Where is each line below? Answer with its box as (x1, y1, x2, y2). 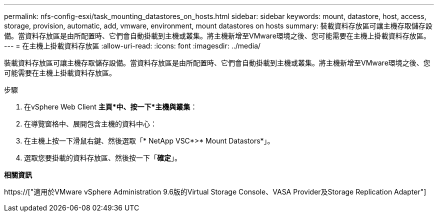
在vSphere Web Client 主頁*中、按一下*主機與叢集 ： (24, 102, 197, 111)
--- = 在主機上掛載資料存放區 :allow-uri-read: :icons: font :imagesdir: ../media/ (4, 41, 261, 50)
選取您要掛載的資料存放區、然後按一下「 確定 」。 (24, 153, 181, 162)
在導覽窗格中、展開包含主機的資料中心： (24, 119, 157, 128)
